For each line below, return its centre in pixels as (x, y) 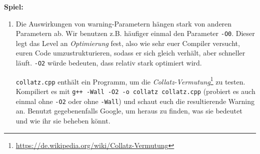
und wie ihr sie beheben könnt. (63, 120)
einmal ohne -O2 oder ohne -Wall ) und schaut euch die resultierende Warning (135, 101)
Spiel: (14, 6)
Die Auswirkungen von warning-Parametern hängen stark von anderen (124, 23)
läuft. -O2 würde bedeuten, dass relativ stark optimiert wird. (109, 63)
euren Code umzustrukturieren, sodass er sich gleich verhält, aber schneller (130, 53)
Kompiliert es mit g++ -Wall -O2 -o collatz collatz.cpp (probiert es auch (135, 91)
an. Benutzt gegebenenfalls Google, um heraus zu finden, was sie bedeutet (129, 111)
